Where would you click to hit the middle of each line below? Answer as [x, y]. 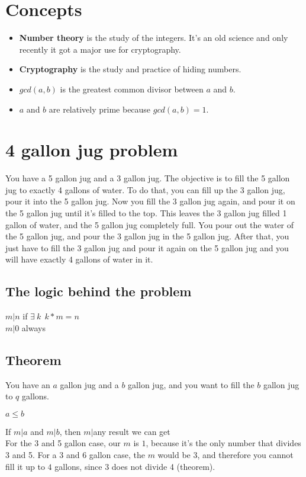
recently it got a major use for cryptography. [100, 49]
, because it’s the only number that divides [223, 443]
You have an [28, 384]
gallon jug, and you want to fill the [191, 384]
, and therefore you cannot [245, 454]
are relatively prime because [100, 109]
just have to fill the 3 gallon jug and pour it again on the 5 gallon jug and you [147, 247]
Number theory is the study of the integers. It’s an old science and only [154, 38]
